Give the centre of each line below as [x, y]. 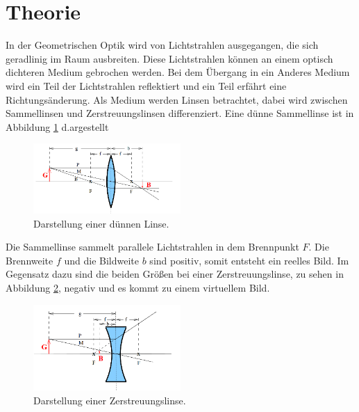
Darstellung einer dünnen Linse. [101, 223]
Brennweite [30, 260]
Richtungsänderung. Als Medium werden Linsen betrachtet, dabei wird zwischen [177, 99]
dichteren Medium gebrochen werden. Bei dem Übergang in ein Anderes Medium [178, 72]
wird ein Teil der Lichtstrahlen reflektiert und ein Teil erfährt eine [146, 85]
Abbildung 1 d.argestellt [57, 126]
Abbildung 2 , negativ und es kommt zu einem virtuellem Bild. [138, 287]
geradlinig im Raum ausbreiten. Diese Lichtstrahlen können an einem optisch [169, 58]
